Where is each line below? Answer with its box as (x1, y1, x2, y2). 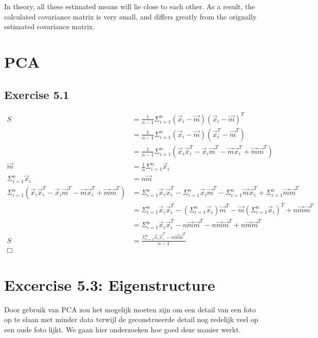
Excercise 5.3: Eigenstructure (4, 274, 215, 295)
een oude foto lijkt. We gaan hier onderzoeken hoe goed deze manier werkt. (4, 324, 241, 334)
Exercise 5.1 (4, 86, 69, 102)
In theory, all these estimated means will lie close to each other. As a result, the (4, 1, 255, 11)
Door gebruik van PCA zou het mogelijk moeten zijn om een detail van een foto (4, 304, 256, 314)
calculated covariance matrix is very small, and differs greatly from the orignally (4, 11, 257, 22)
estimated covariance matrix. (4, 21, 95, 32)
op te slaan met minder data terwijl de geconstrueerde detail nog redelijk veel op (4, 314, 258, 325)
